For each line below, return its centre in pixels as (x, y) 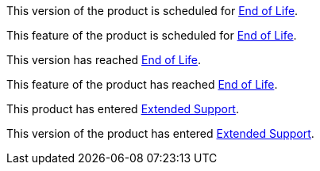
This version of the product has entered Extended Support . (160, 133)
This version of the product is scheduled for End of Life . (152, 11)
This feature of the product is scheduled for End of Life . (152, 35)
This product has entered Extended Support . (123, 109)
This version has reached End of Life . (104, 60)
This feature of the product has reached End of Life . (142, 84)
